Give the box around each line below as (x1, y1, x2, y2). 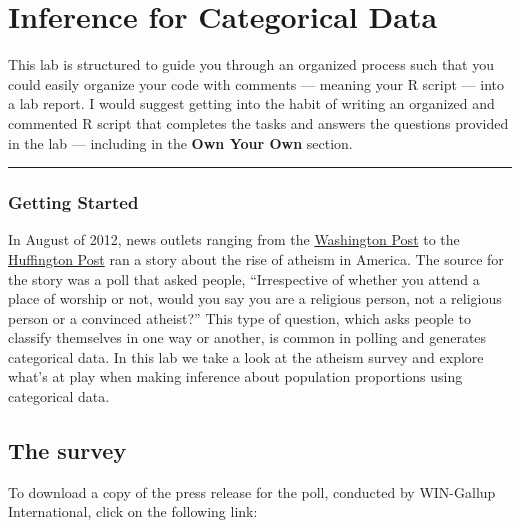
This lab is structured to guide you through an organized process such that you (8, 54, 495, 75)
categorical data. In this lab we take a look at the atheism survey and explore (8, 346, 484, 367)
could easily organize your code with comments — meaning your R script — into (8, 73, 504, 94)
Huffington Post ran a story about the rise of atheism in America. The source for (8, 248, 504, 269)
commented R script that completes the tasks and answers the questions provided (8, 112, 509, 133)
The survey (8, 435, 127, 466)
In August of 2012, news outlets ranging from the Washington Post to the (8, 229, 460, 250)
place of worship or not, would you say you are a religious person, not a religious (8, 288, 502, 309)
